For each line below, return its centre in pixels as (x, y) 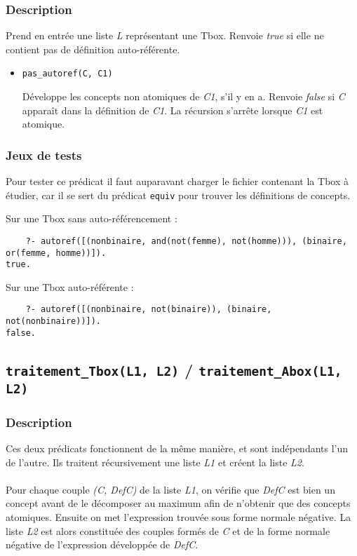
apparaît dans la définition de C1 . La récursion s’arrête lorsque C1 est (173, 110)
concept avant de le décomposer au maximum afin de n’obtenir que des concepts (178, 503)
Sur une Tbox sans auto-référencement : (92, 218)
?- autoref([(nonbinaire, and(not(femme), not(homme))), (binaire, (186, 241)
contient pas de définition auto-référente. (93, 49)
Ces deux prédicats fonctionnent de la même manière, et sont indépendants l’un (177, 448)
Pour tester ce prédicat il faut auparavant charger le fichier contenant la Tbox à (177, 181)
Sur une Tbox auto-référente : (70, 286)
